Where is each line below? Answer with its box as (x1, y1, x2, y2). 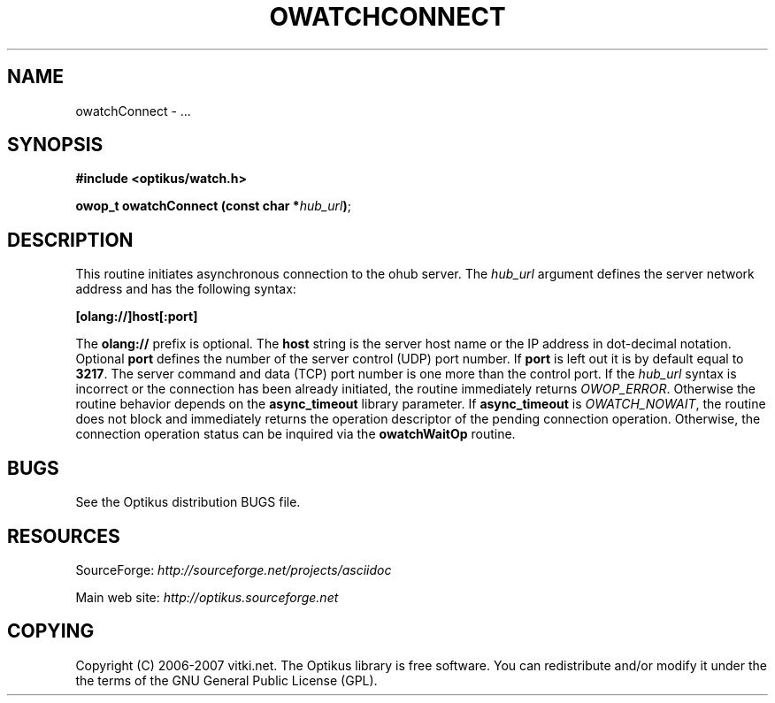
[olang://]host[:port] (75, 309, 198, 325)
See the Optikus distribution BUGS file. (75, 494, 301, 510)
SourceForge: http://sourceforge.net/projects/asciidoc (75, 562, 392, 577)
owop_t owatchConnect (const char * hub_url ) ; (75, 198, 351, 214)
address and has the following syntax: (75, 281, 296, 297)
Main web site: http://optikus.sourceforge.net (75, 589, 339, 605)
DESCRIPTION (7, 228, 134, 251)
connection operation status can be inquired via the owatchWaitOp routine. (75, 426, 516, 442)
